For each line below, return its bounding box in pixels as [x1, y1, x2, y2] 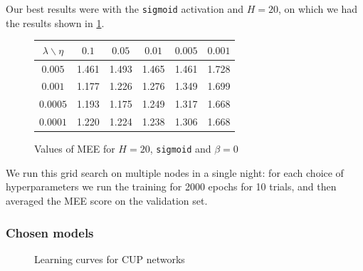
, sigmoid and [149, 141, 211, 156]
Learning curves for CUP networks [34, 251, 185, 266]
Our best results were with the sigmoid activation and [6, 1, 243, 16]
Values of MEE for [34, 141, 115, 156]
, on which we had [278, 1, 358, 16]
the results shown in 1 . [6, 15, 105, 30]
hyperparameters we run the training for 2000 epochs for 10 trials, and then [6, 179, 337, 194]
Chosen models [6, 223, 94, 241]
